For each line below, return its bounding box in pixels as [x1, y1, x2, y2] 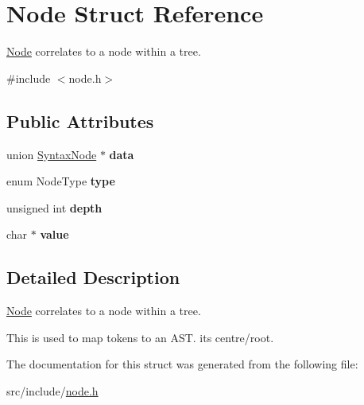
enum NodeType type [6, 173, 115, 189]
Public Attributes [6, 108, 154, 133]
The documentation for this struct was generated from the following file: [6, 356, 358, 372]
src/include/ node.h [6, 382, 99, 399]
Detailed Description [6, 265, 180, 290]
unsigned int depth [6, 199, 103, 216]
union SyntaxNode [6, 146, 97, 162]
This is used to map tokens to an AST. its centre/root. [6, 329, 274, 345]
